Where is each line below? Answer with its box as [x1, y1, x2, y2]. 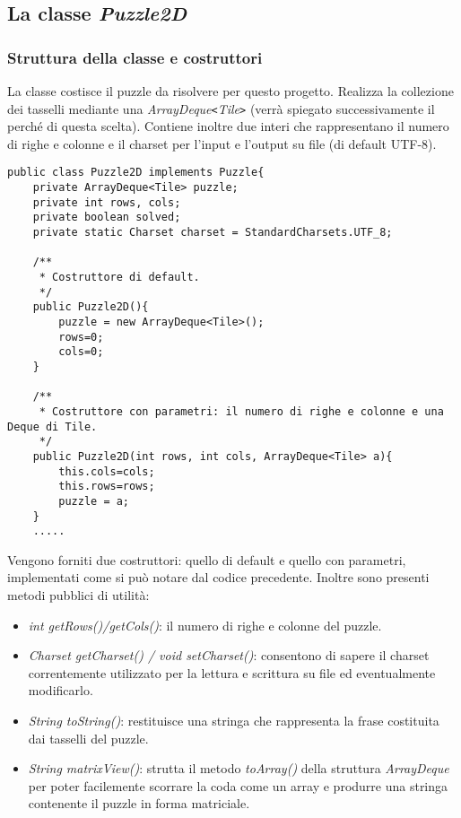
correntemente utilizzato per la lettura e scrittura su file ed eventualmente [28, 663, 436, 682]
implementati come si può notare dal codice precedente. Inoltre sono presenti [7, 568, 430, 587]
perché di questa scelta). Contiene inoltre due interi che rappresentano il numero [7, 117, 449, 135]
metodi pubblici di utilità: [7, 586, 150, 605]
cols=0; [58, 345, 104, 359]
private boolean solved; [32, 211, 181, 224]
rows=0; [58, 330, 104, 344]
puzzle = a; [58, 494, 130, 508]
